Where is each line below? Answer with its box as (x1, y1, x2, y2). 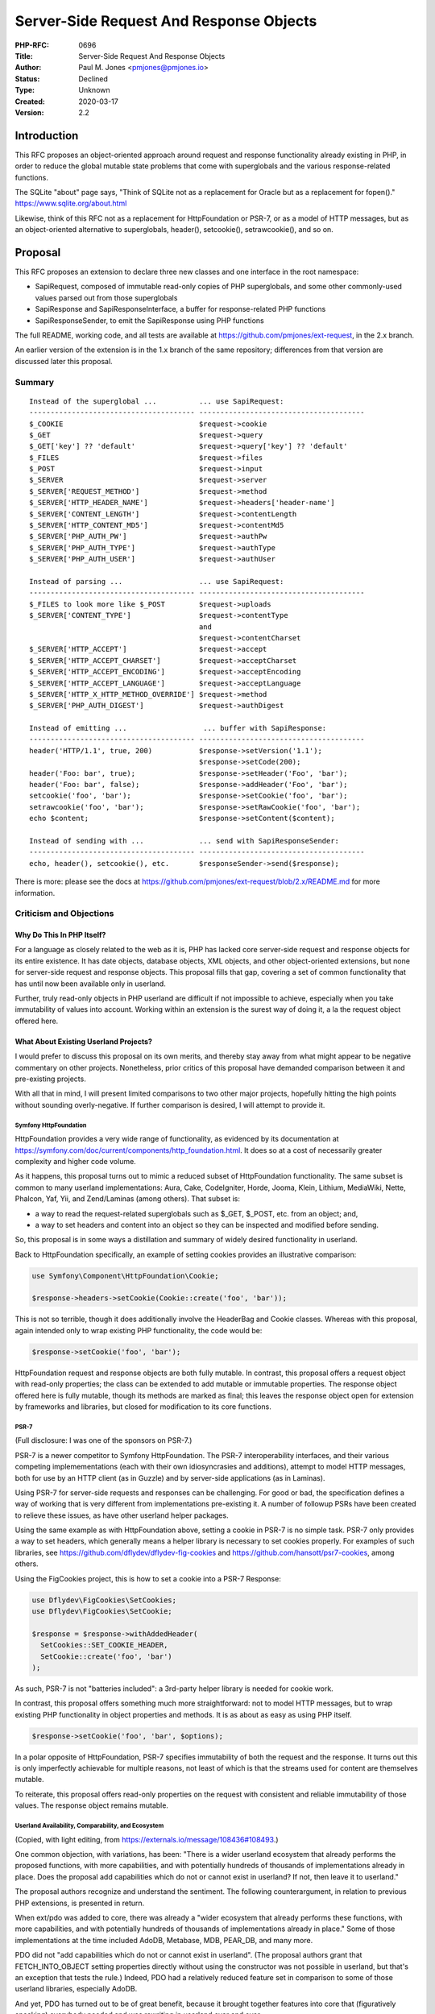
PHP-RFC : (14, 40, 50, 50)
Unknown (78, 85, 110, 95)
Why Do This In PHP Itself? (14, 930, 106, 940)
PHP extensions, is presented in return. (14, 1898, 145, 1908)
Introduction (14, 129, 79, 143)
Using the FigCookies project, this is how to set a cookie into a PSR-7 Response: (14, 1573, 281, 1583)
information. (14, 888, 56, 897)
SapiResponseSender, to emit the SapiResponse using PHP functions (35, 315, 265, 325)
